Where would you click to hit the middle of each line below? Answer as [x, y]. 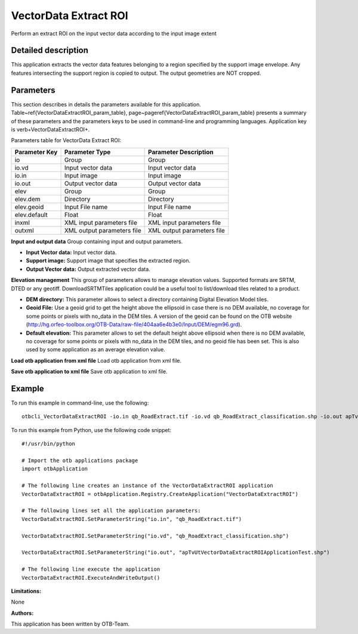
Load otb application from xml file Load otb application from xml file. [96, 360]
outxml [24, 230]
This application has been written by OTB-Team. [70, 624]
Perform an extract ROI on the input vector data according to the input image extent [114, 33]
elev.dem [27, 199]
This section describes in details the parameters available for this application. [106, 104]
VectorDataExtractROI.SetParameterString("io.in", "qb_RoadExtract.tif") [132, 519]
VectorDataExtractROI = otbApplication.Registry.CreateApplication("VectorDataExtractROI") [160, 494]
